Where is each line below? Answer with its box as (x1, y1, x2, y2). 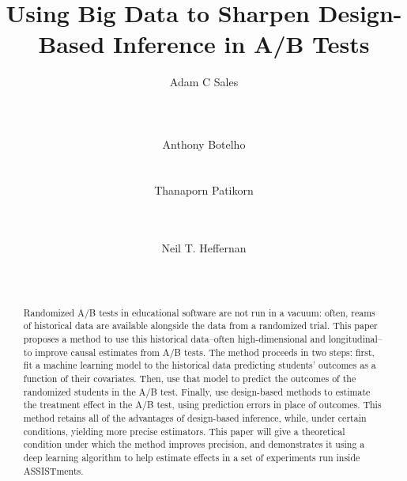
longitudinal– (328, 332, 383, 346)
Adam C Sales (169, 74, 239, 90)
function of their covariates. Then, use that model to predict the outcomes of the (23, 372, 356, 385)
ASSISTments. (23, 464, 84, 477)
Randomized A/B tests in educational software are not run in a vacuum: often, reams (23, 305, 375, 319)
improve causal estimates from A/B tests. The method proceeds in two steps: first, (35, 345, 375, 358)
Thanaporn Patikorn (154, 182, 254, 199)
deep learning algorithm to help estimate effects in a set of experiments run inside (23, 451, 360, 464)
